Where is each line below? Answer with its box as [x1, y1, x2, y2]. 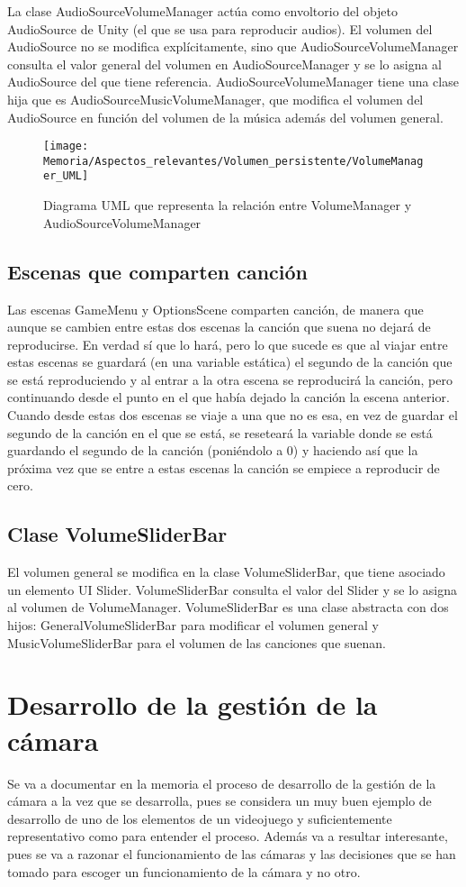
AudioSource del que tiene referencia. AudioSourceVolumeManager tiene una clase [7, 72, 459, 91]
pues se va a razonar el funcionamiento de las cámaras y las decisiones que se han [7, 844, 456, 863]
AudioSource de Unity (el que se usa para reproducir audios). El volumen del [7, 19, 433, 38]
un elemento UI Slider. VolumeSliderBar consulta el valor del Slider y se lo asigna [7, 580, 457, 599]
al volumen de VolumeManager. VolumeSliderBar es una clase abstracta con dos [7, 598, 449, 617]
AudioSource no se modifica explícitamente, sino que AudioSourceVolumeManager [7, 37, 459, 56]
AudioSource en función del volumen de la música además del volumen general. [7, 107, 444, 126]
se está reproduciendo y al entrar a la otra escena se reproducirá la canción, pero [7, 370, 453, 389]
